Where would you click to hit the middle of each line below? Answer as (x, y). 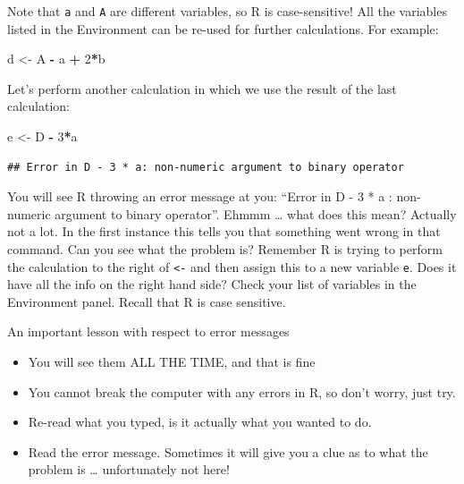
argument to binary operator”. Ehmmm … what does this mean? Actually (256, 213)
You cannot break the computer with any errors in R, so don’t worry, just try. (242, 391)
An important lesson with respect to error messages (148, 331)
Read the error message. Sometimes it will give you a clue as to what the (228, 451)
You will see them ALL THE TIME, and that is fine (172, 362)
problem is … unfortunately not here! (129, 469)
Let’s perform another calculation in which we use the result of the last (202, 88)
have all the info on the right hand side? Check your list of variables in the (212, 284)
